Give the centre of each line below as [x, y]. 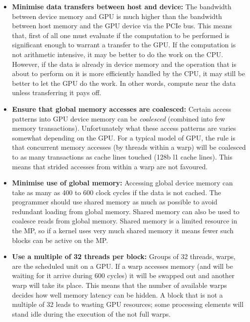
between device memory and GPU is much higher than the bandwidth [117, 16]
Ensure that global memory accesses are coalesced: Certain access [122, 109]
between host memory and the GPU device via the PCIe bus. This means [122, 26]
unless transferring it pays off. [57, 92]
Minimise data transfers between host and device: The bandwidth [122, 6]
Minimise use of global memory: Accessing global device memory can [122, 183]
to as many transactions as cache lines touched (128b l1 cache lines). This [122, 156]
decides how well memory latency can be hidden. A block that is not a [117, 294]
